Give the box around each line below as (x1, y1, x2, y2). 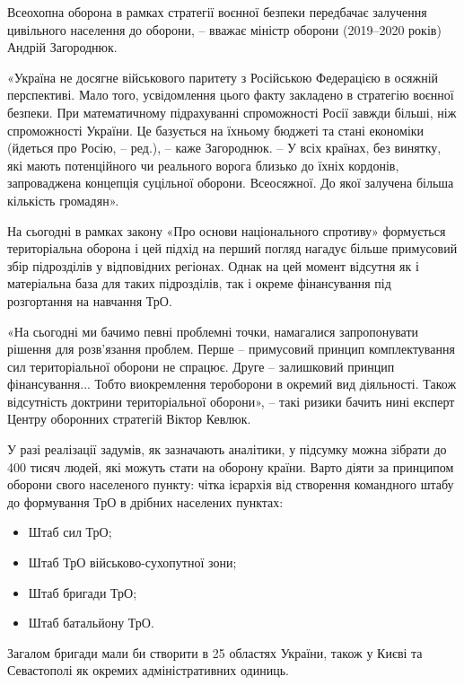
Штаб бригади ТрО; (28, 583, 137, 602)
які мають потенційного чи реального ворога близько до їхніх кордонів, (7, 155, 399, 174)
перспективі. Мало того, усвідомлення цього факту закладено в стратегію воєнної (7, 85, 454, 104)
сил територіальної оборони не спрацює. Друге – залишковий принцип (7, 356, 395, 375)
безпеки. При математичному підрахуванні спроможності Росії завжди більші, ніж (7, 102, 457, 121)
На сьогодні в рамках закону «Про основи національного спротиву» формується (7, 221, 446, 240)
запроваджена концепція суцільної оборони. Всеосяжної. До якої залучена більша (7, 173, 454, 192)
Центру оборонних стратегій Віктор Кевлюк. (7, 409, 251, 428)
